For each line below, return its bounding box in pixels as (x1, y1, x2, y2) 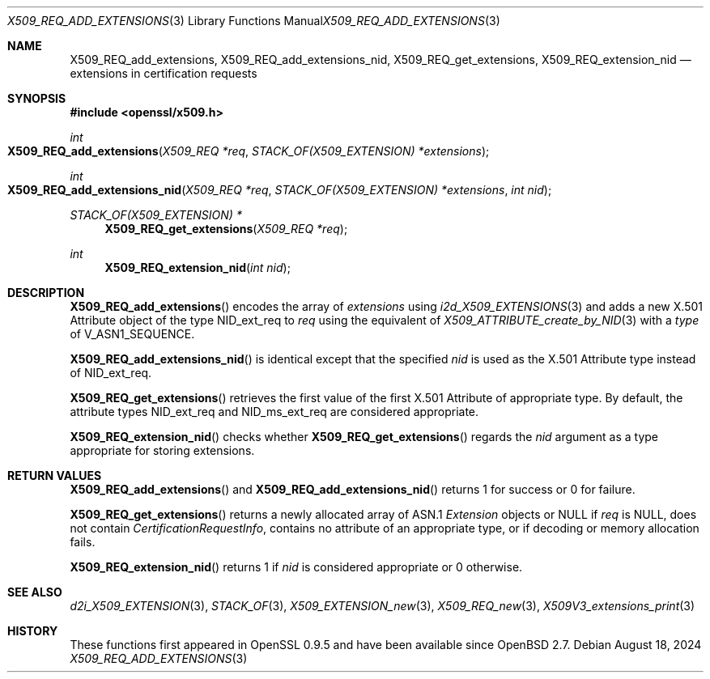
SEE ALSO (7, 585, 62, 599)
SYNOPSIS (7, 91, 66, 105)
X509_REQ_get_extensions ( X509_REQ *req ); (104, 222, 348, 236)
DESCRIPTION (7, 286, 85, 299)
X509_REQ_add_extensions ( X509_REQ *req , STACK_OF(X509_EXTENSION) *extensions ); (7, 144, 490, 158)
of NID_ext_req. (70, 366, 152, 380)
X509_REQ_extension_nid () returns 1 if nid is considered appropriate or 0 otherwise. (70, 560, 523, 574)
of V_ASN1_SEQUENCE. (70, 327, 195, 341)
